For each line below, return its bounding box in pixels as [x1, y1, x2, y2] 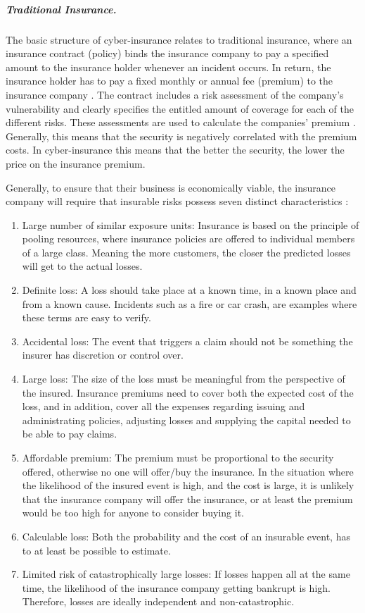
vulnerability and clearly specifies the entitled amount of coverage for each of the [6, 101, 354, 116]
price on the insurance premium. [6, 156, 146, 171]
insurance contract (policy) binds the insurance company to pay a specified [6, 46, 329, 61]
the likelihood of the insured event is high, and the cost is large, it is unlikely [22, 478, 354, 493]
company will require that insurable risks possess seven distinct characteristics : [6, 194, 349, 209]
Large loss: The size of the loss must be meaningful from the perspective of [22, 371, 345, 386]
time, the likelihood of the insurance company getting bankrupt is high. [22, 580, 331, 595]
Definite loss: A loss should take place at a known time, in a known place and [22, 283, 357, 297]
